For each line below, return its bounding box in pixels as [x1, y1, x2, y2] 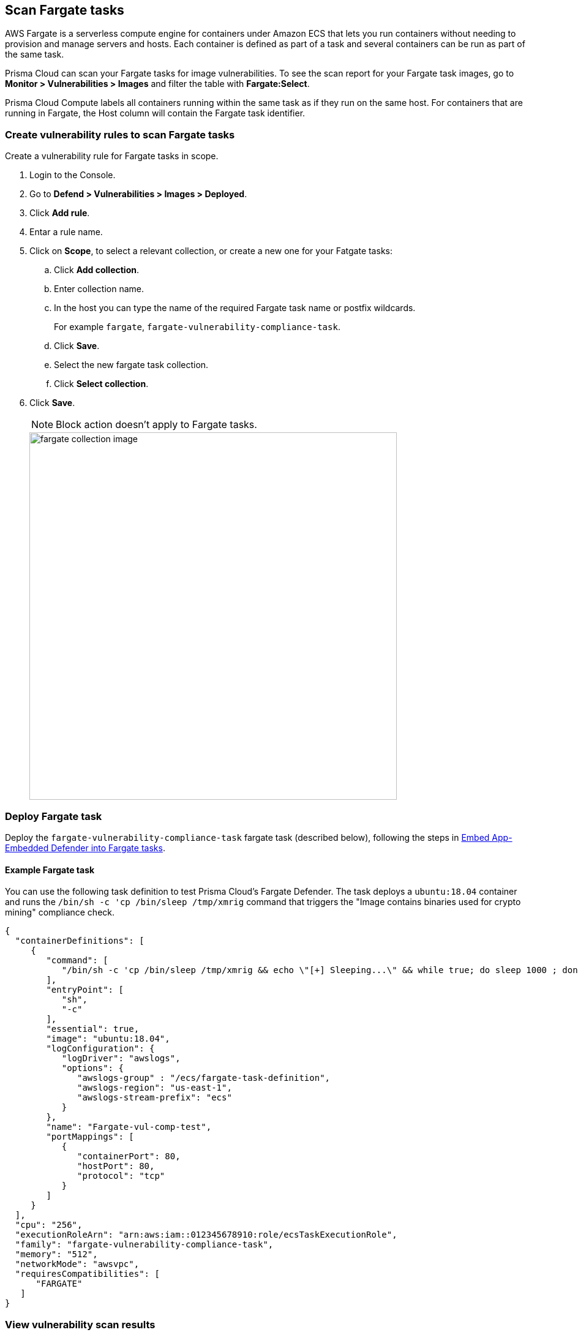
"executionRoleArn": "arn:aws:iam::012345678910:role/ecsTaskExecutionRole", [15, 1230, 397, 1240]
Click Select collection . [54, 378, 149, 389]
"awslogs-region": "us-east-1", [77, 1083, 232, 1093]
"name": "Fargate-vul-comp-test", [46, 1122, 212, 1132]
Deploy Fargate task [5, 810, 102, 822]
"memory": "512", [15, 1249, 98, 1260]
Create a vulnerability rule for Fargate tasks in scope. [5, 151, 219, 162]
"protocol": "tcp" [77, 1171, 165, 1181]
